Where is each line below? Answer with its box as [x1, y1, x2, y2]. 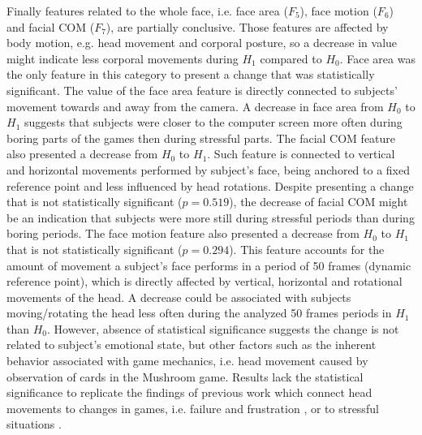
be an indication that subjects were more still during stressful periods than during [6, 209, 415, 226]
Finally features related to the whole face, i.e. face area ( [6, 2, 288, 19]
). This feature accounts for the [229, 240, 385, 257]
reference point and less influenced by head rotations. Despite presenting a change [6, 177, 414, 194]
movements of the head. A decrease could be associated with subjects [6, 288, 351, 305]
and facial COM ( [6, 18, 95, 35]
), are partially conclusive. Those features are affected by [105, 18, 389, 35]
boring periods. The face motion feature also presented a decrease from [6, 225, 360, 242]
